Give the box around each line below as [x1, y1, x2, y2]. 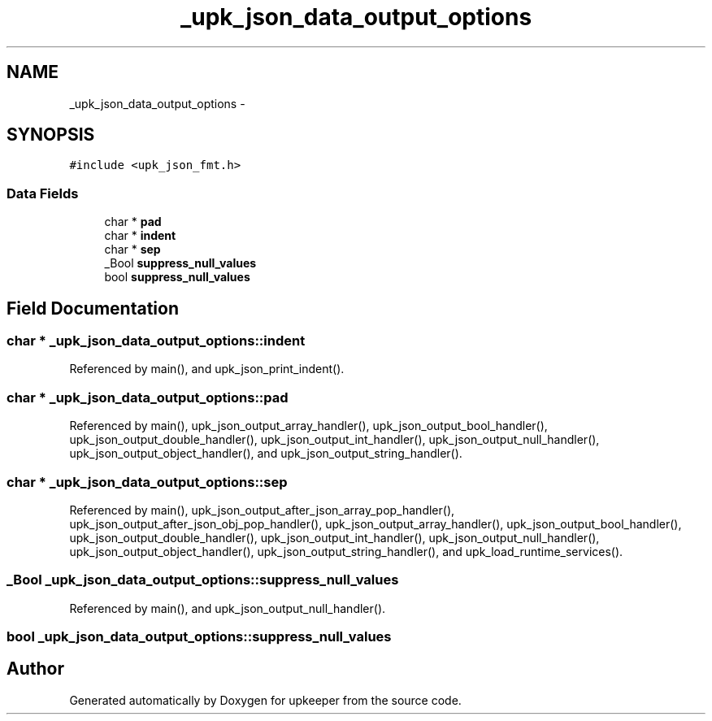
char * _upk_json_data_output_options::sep [7, 473, 288, 490]
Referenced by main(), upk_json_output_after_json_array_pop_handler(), [69, 502, 455, 517]
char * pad [104, 215, 162, 229]
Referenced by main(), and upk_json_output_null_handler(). [69, 601, 386, 615]
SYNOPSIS [7, 124, 95, 146]
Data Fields [7, 185, 79, 202]
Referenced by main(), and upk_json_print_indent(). [69, 362, 345, 376]
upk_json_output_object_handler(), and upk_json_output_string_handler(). [69, 446, 462, 461]
